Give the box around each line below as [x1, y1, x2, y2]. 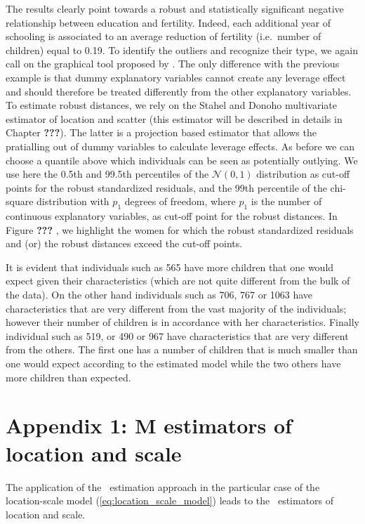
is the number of [251, 194, 322, 209]
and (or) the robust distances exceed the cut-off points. [6, 236, 243, 251]
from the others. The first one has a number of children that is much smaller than [6, 342, 358, 357]
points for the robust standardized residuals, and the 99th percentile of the [6, 180, 327, 195]
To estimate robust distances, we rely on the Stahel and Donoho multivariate [6, 98, 337, 112]
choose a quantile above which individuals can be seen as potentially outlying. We [6, 152, 358, 167]
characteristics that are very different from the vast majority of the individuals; [6, 301, 347, 315]
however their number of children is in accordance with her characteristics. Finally [6, 315, 359, 329]
